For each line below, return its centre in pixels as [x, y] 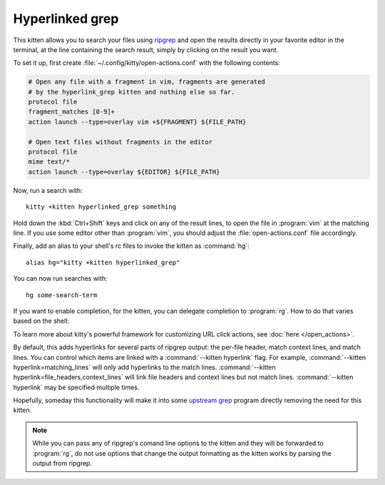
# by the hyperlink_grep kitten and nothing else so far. [132, 92]
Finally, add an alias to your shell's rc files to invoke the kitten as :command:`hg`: [131, 246]
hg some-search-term [62, 295]
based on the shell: [41, 321]
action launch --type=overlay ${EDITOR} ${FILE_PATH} [124, 172]
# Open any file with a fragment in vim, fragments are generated [147, 82]
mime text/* [49, 162]
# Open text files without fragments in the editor [120, 142]
